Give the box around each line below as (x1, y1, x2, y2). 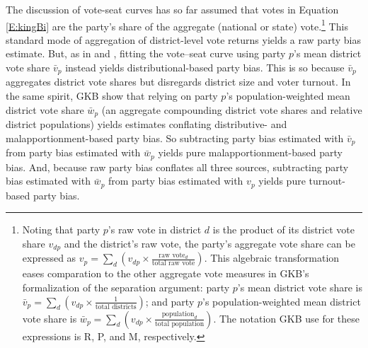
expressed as (22, 250, 76, 265)
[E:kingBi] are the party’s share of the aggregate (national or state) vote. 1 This (6, 16, 348, 33)
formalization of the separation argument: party (22, 279, 230, 294)
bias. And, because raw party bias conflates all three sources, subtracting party (6, 159, 349, 174)
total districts (95, 303, 137, 311)
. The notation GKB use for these (213, 311, 360, 325)
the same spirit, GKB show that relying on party (6, 88, 218, 103)
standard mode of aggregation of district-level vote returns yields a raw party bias (6, 32, 361, 47)
